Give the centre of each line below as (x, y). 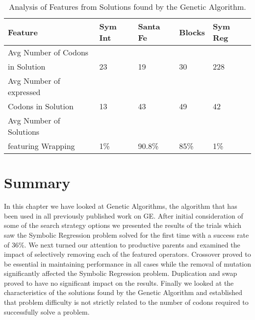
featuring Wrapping (41, 146)
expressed (24, 92)
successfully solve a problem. (47, 311)
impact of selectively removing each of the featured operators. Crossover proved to (127, 254)
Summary (37, 183)
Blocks (192, 32)
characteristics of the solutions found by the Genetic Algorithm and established (123, 292)
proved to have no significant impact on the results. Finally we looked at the (119, 283)
